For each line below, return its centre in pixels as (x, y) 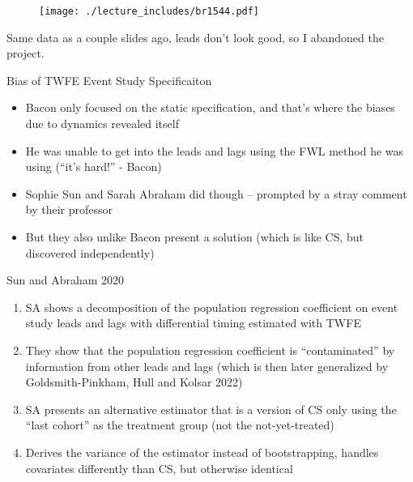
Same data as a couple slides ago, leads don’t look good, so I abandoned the (195, 37)
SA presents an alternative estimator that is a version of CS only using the (211, 409)
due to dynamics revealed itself (102, 124)
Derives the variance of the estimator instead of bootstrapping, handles (202, 452)
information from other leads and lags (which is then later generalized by (207, 366)
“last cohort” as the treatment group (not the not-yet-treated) (180, 425)
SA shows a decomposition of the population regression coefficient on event (212, 307)
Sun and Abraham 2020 (66, 280)
